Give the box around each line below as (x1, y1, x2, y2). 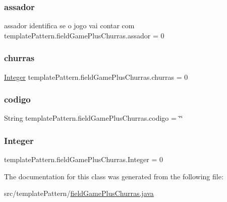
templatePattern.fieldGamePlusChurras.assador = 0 (4, 30, 164, 40)
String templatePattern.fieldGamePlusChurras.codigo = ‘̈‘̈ (4, 113, 183, 123)
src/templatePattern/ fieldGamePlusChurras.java (4, 188, 154, 198)
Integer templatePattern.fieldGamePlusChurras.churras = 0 (4, 71, 188, 82)
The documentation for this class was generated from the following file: (4, 171, 223, 181)
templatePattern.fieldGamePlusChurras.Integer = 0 (4, 154, 163, 165)
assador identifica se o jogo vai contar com (4, 20, 135, 31)
